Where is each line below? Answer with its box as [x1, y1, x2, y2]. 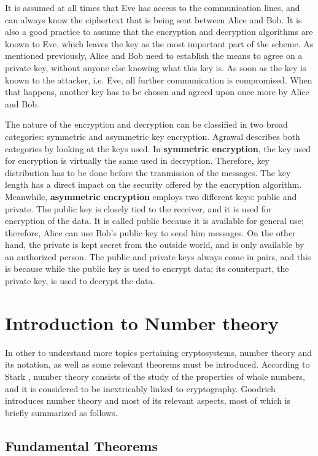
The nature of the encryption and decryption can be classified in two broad [5, 118, 288, 131]
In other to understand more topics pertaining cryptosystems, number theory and [5, 346, 312, 358]
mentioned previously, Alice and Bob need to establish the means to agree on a [5, 49, 303, 62]
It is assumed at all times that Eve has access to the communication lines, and [5, 1, 300, 14]
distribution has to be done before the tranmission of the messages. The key [5, 166, 291, 179]
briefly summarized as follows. [5, 406, 118, 419]
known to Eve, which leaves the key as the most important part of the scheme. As [5, 37, 314, 50]
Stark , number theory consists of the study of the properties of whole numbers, [5, 369, 305, 382]
